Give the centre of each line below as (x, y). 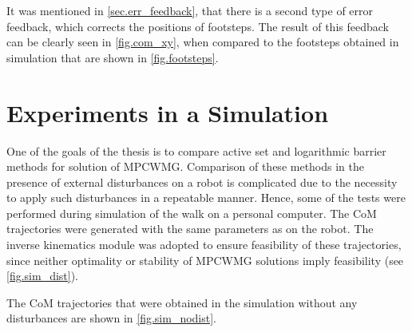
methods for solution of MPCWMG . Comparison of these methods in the (186, 166)
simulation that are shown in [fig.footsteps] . (113, 57)
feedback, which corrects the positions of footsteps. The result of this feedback (198, 26)
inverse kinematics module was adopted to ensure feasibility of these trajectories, (204, 245)
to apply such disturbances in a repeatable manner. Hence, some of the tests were (206, 198)
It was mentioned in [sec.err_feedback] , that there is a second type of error (190, 10)
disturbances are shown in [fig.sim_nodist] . (112, 318)
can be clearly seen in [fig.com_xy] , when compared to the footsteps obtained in (203, 42)
